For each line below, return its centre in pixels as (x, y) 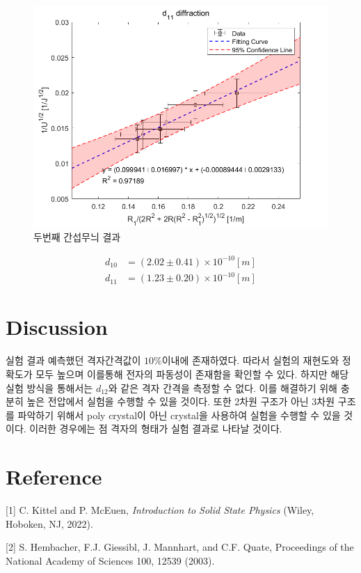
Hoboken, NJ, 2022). (49, 523)
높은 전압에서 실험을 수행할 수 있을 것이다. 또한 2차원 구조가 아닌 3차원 (181, 401)
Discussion (57, 327)
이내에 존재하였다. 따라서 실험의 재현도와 (250, 360)
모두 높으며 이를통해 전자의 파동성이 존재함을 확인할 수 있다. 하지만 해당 (192, 374)
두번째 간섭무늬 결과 (77, 236)
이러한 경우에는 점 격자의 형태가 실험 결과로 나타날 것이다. (156, 429)
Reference (54, 477)
